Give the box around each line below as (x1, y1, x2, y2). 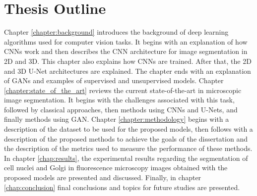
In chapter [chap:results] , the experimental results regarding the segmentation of (4, 152, 248, 163)
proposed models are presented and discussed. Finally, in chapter (4, 172, 201, 183)
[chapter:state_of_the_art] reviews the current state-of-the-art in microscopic (4, 85, 242, 95)
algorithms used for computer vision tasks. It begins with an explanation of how (4, 36, 248, 47)
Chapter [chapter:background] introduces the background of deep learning (4, 27, 229, 37)
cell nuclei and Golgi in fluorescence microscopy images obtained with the (4, 162, 228, 173)
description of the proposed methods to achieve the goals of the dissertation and (4, 133, 248, 144)
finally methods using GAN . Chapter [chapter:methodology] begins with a (4, 114, 229, 124)
